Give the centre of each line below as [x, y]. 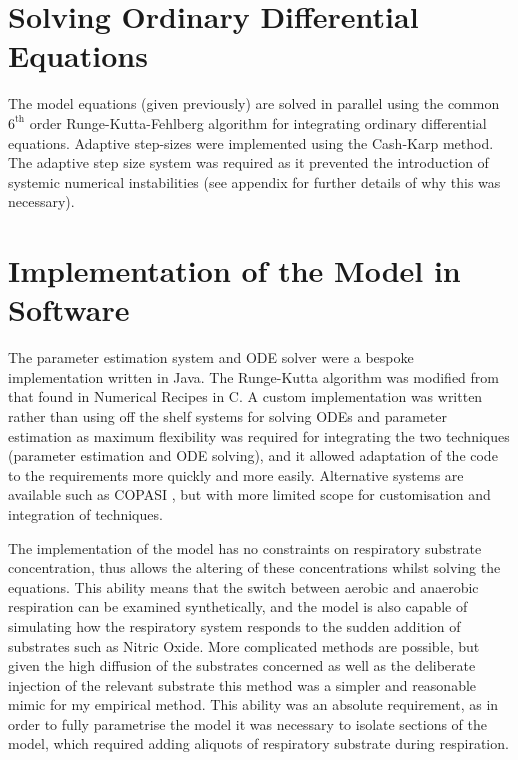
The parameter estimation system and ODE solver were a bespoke [211, 357]
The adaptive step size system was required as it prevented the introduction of [248, 162]
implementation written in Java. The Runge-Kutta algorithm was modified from [253, 376]
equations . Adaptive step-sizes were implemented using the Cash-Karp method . [251, 142]
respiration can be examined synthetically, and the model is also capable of [238, 606]
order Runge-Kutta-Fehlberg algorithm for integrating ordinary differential [258, 122]
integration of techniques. [85, 513]
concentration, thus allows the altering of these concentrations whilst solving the [254, 567]
